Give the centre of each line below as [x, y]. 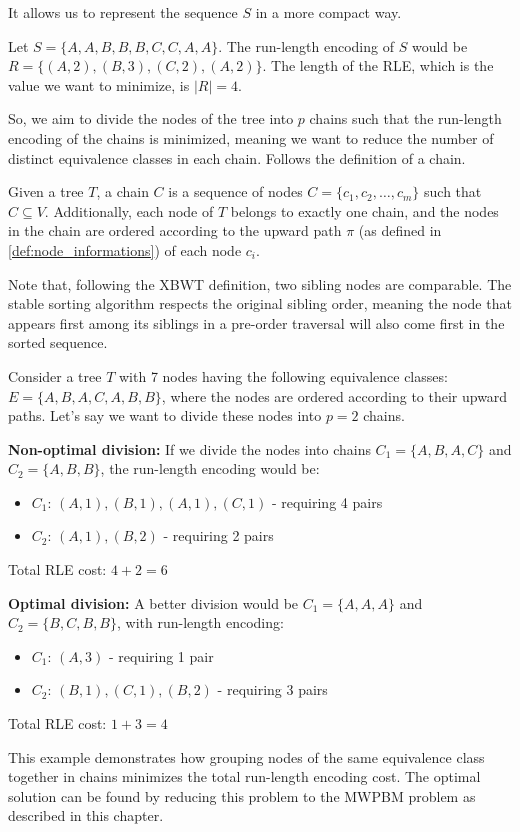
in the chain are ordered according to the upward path [175, 230]
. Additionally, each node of [129, 210]
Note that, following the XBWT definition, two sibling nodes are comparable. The [260, 283]
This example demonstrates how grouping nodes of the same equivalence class [246, 756]
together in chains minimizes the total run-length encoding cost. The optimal [244, 776]
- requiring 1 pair [161, 655]
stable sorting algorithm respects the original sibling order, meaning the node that [260, 303]
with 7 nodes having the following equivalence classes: [283, 375]
